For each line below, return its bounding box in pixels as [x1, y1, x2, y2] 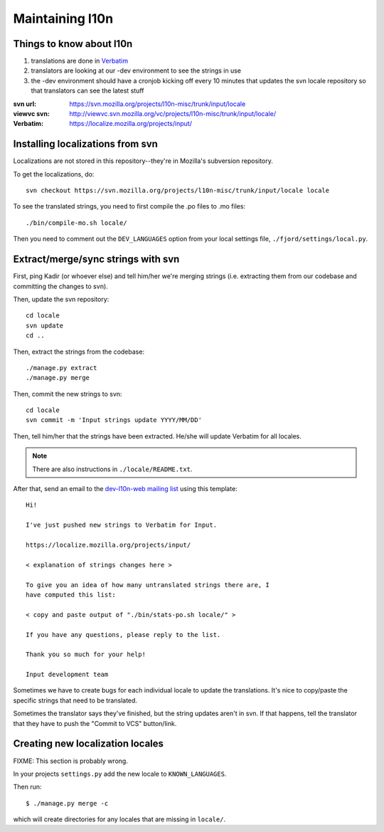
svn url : [13, 100, 37, 108]
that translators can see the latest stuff [31, 86, 144, 95]
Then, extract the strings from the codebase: [13, 347, 145, 356]
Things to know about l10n [13, 38, 133, 50]
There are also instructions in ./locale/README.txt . [32, 465, 193, 473]
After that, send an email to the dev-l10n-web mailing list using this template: [13, 485, 238, 493]
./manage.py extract [26, 364, 97, 372]
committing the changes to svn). [13, 282, 108, 290]
